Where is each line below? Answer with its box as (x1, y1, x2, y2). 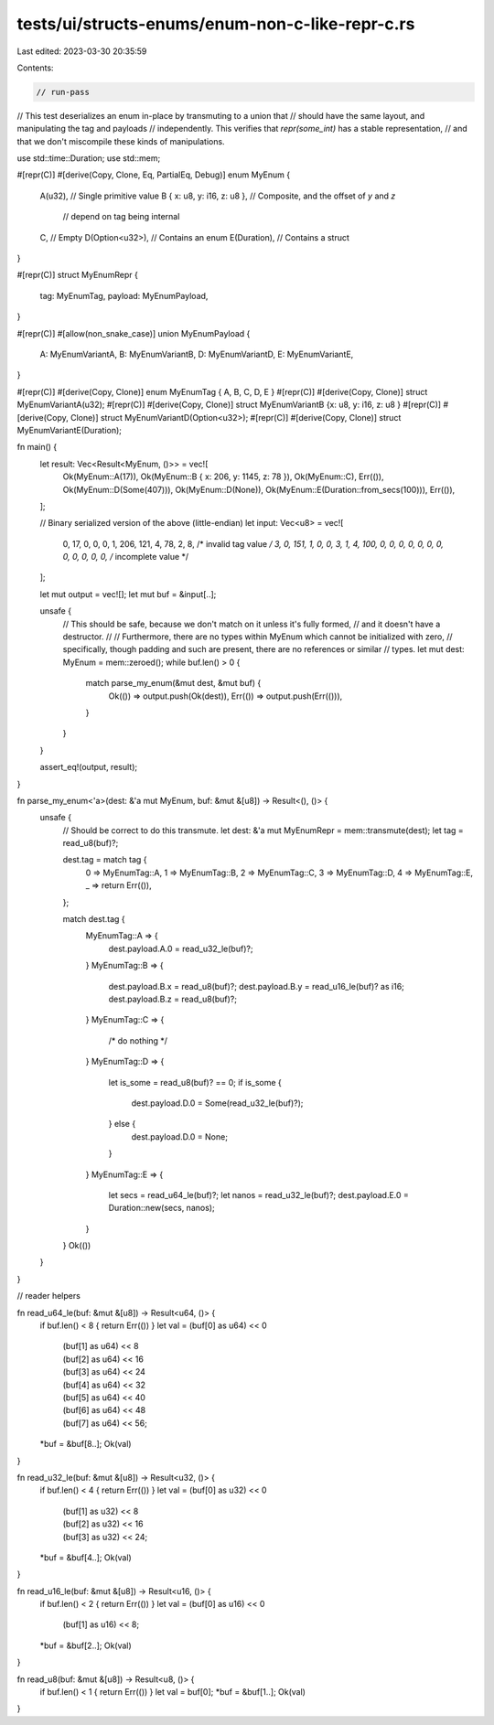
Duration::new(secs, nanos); (108, 1203, 215, 1214)
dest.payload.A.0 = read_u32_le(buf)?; (108, 943, 253, 954)
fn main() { (16, 442, 58, 453)
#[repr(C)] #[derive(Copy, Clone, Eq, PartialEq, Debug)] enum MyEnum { (16, 169, 291, 180)
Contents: (16, 62, 54, 73)
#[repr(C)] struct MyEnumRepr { (16, 270, 139, 281)
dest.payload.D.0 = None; (131, 1130, 229, 1142)
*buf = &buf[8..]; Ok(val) (39, 1439, 132, 1450)
